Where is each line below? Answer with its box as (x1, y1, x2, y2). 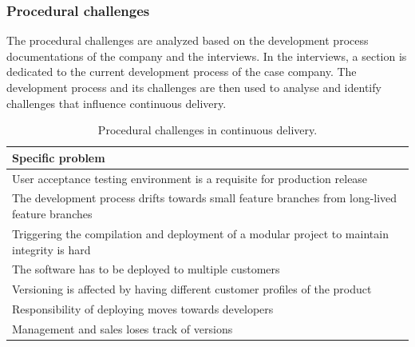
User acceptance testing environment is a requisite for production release (12, 170, 368, 186)
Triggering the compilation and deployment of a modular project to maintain (12, 225, 389, 241)
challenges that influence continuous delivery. (6, 94, 227, 111)
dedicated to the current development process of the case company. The (6, 63, 357, 80)
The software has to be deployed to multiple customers (12, 261, 280, 277)
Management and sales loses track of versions (12, 320, 233, 337)
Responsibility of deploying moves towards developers (12, 301, 274, 317)
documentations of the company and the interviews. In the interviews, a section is (6, 47, 407, 64)
